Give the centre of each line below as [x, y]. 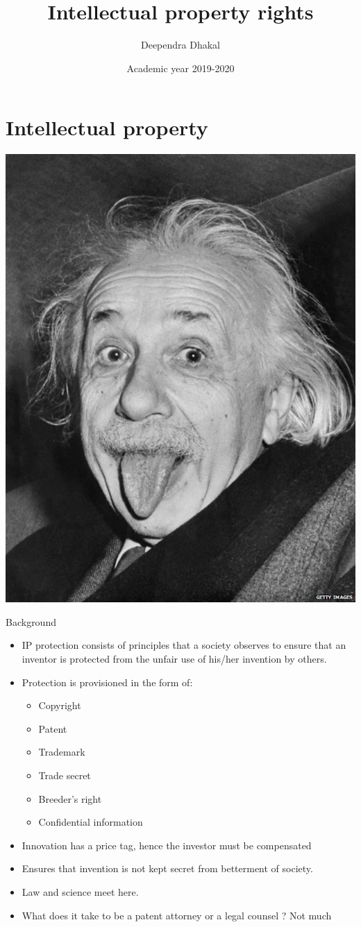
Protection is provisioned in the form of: [107, 682]
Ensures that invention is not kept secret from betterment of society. [167, 868]
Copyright [60, 705]
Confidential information [91, 822]
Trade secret [65, 775]
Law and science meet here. [80, 892]
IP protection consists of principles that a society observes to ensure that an [184, 645]
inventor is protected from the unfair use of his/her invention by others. [174, 659]
